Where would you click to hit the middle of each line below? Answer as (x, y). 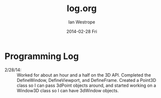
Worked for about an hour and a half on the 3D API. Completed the (84, 75)
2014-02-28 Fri (82, 31)
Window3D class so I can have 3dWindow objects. (68, 90)
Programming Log (42, 56)
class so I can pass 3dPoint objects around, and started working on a (86, 85)
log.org (82, 9)
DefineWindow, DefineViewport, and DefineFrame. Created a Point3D (86, 80)
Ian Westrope (82, 22)
